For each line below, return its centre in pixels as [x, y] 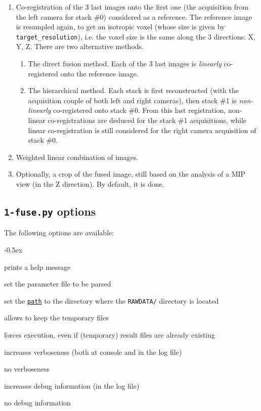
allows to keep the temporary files [56, 318]
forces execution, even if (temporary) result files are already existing [110, 334]
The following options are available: [59, 233]
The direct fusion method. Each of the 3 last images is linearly [125, 64]
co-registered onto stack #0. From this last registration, [140, 110]
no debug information [37, 403]
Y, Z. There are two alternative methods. [80, 46]
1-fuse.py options [50, 211]
